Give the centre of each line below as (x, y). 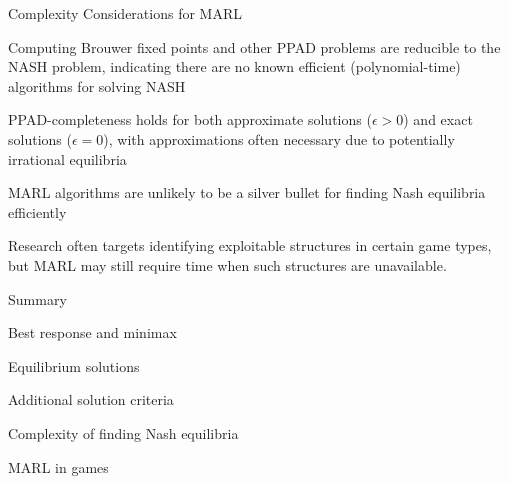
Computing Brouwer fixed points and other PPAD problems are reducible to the (254, 46)
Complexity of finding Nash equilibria (123, 432)
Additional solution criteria (91, 399)
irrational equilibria (67, 158)
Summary (37, 298)
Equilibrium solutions (74, 365)
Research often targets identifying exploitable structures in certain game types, (250, 245)
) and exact (438, 119)
